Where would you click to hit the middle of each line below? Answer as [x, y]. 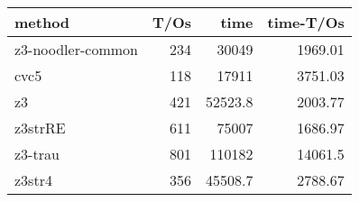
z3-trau [37, 154]
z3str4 [33, 180]
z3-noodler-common [76, 49]
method [42, 22]
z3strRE [40, 128]
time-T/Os [306, 22]
